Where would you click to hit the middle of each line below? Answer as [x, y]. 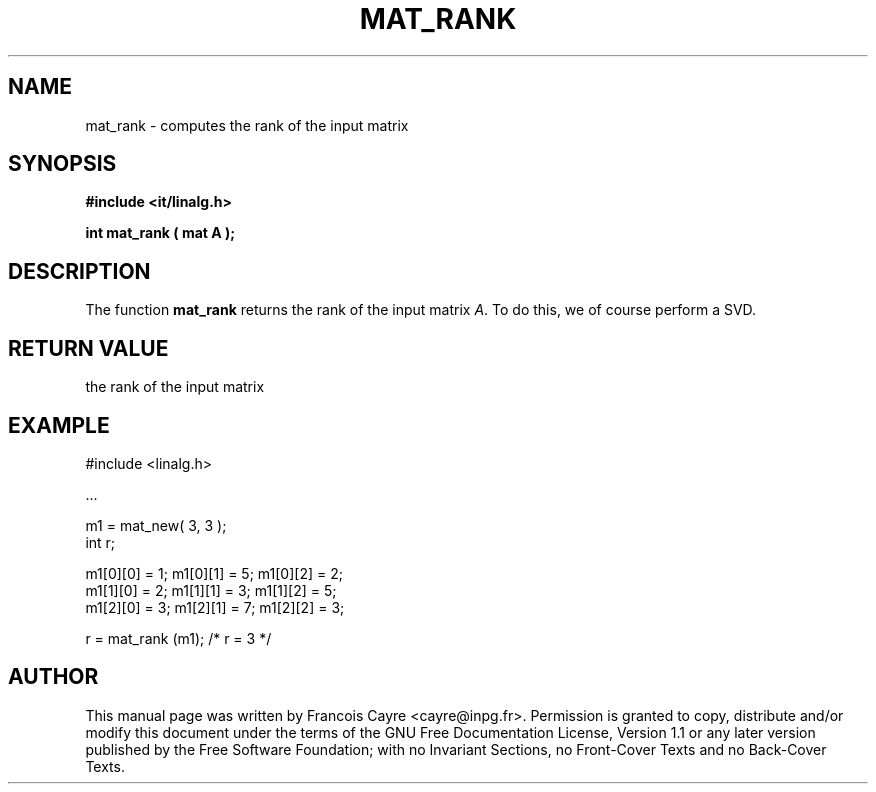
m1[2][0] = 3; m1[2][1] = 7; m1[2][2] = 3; [215, 607]
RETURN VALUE [88, 348]
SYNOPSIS [62, 164]
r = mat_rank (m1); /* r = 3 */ [178, 638]
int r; [100, 542]
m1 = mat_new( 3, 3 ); [156, 525]
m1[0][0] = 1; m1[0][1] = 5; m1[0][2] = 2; [214, 573]
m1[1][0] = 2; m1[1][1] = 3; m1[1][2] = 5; [211, 590]
